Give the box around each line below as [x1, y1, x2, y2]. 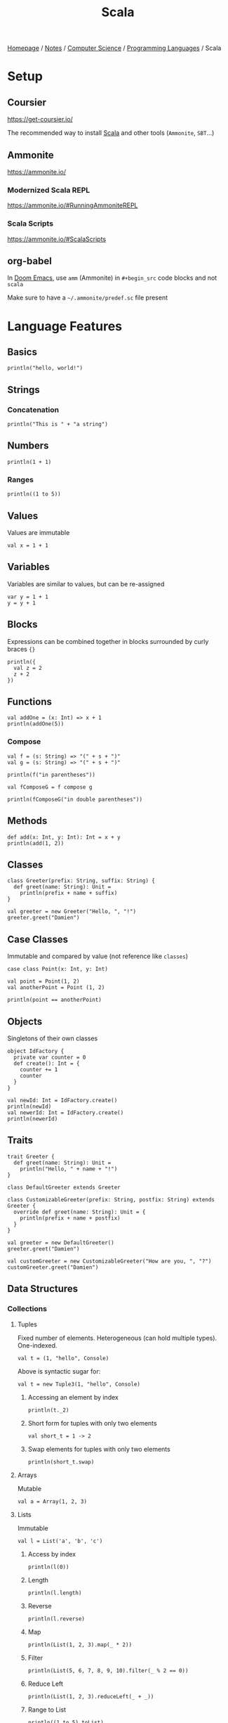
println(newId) [7, 1103, 52, 1110]
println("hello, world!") [7, 365, 83, 372]
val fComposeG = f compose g [7, 783, 93, 791]
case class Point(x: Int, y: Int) [7, 966, 109, 973]
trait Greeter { [7, 1153, 55, 1160]
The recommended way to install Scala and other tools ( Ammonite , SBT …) [7, 129, 215, 137]
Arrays [17, 1471, 37, 1479]
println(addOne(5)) [7, 721, 65, 728]
